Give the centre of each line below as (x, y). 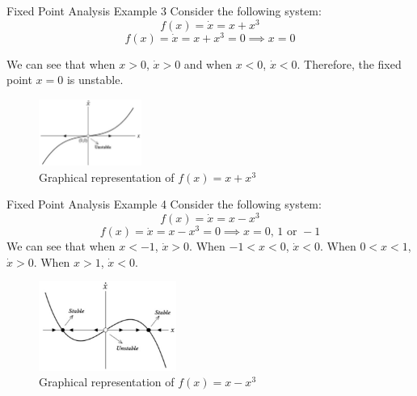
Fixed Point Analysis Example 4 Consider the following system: (164, 204)
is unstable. (95, 80)
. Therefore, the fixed (349, 63)
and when (208, 63)
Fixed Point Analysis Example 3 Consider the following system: (164, 11)
